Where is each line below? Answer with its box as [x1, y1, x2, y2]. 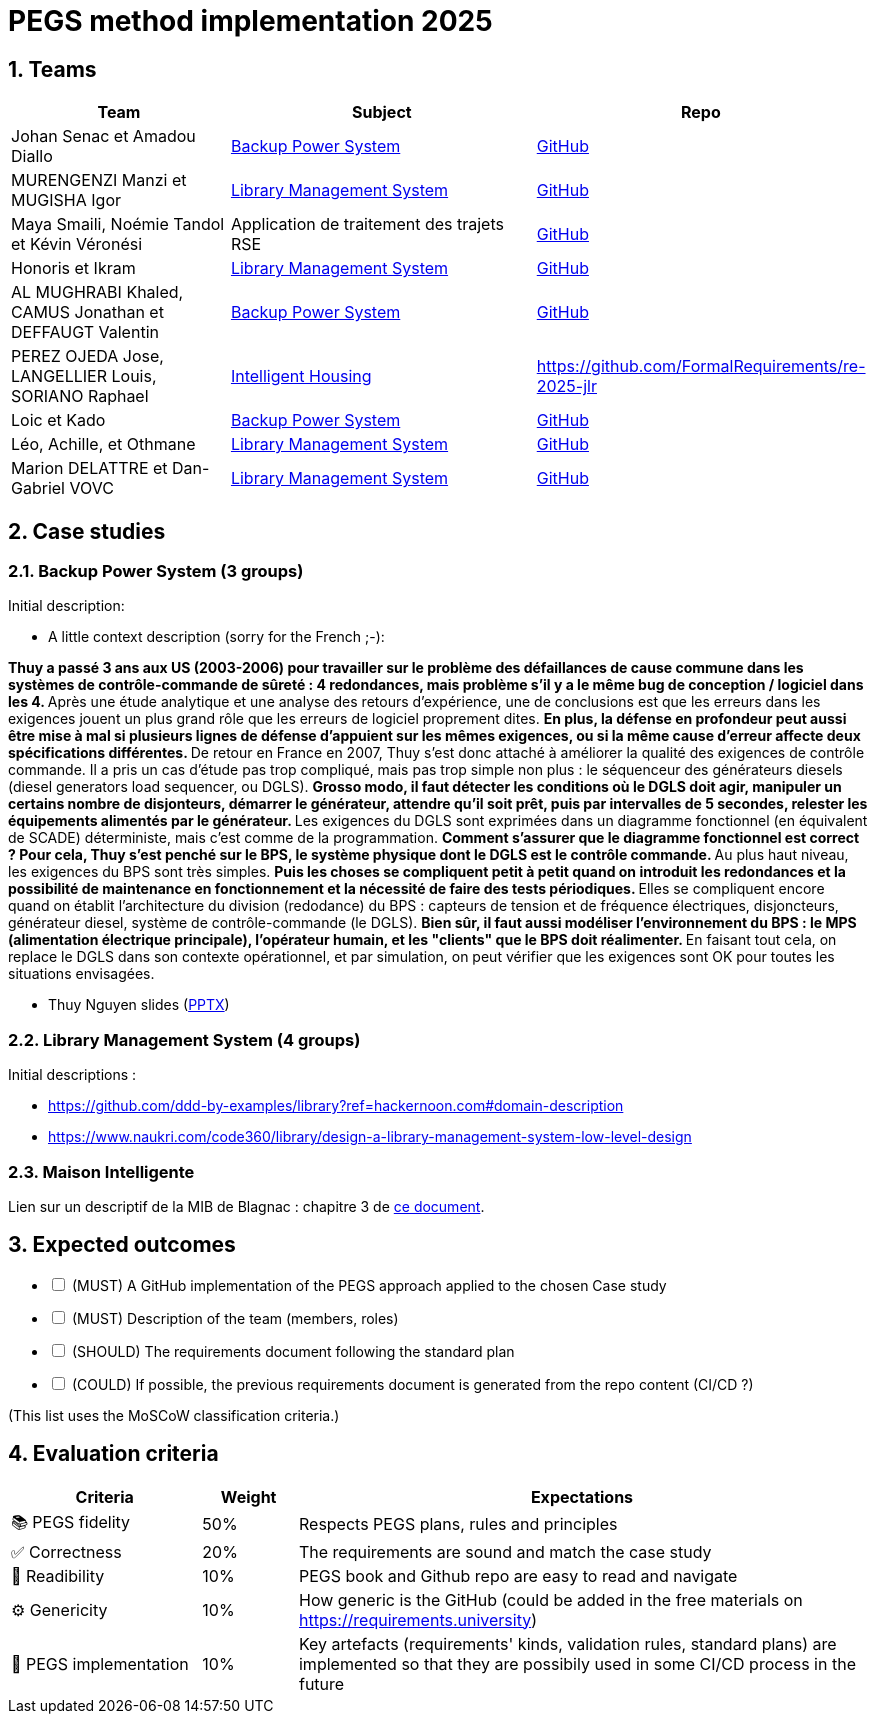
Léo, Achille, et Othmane [11, 434, 196, 455]
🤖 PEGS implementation [11, 1653, 189, 1674]
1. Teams [8, 56, 97, 82]
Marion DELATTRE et [11, 458, 168, 479]
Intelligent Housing [230, 366, 372, 387]
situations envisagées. [8, 965, 155, 983]
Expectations [530, 1486, 634, 1507]
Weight [220, 1486, 277, 1507]
